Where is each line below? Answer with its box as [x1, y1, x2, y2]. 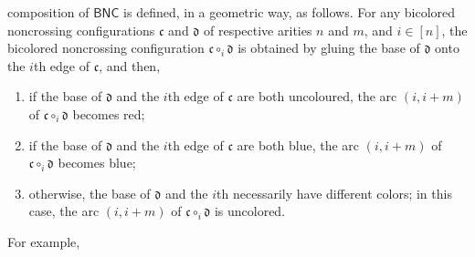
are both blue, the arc [237, 135, 360, 154]
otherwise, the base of [28, 183, 151, 202]
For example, [7, 231, 80, 251]
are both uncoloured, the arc [237, 87, 397, 106]
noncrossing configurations [7, 20, 155, 39]
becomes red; [72, 104, 145, 123]
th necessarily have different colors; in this [216, 183, 452, 202]
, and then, [99, 56, 161, 75]
